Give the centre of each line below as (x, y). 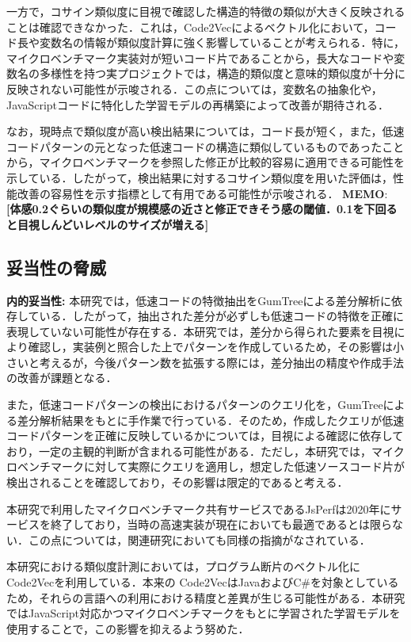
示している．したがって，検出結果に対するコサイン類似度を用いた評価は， (200, 177)
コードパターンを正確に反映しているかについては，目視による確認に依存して (205, 436)
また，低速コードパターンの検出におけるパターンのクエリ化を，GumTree (195, 405)
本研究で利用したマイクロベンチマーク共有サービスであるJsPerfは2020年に (199, 508)
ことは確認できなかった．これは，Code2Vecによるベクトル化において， (190, 27)
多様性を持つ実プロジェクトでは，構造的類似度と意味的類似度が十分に (222, 73)
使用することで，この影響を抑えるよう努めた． (128, 628)
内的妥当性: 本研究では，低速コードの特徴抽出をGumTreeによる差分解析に (199, 300)
